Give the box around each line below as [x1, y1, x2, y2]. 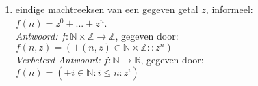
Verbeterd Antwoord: [15, 52, 101, 66]
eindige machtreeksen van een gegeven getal [15, 2, 198, 16]
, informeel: [205, 2, 253, 16]
